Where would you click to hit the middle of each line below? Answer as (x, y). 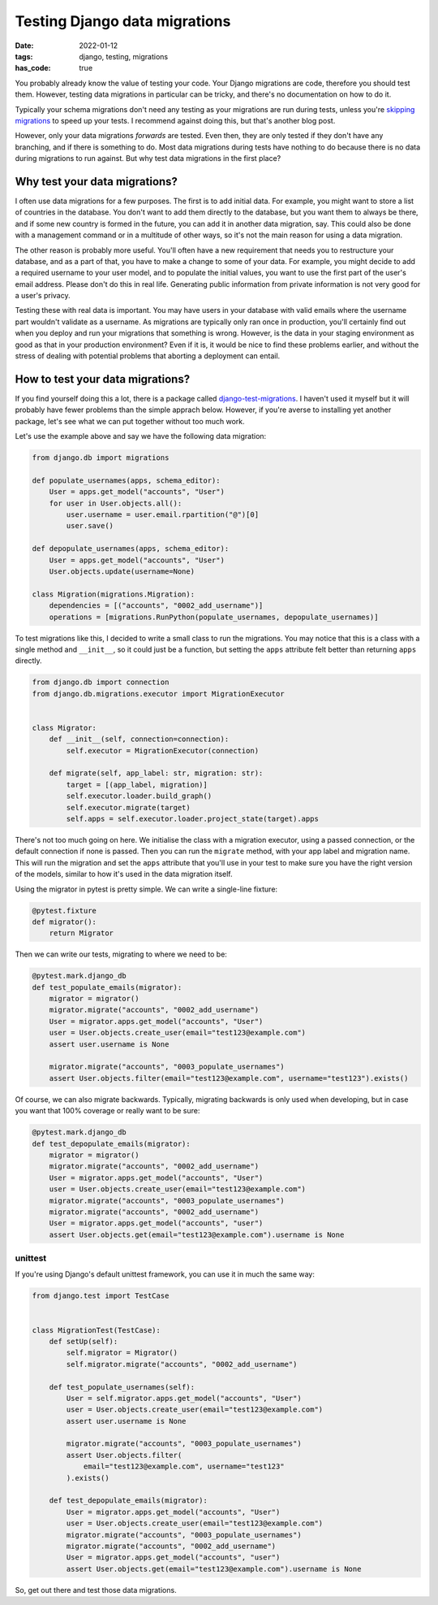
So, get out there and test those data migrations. (96, 1590)
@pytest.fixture (64, 911)
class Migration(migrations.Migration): (113, 594)
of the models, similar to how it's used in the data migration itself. (124, 874)
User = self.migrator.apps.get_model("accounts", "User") (184, 1398)
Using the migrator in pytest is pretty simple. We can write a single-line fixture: (146, 889)
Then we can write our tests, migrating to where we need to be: (121, 954)
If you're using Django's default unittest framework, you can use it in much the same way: (165, 1274)
